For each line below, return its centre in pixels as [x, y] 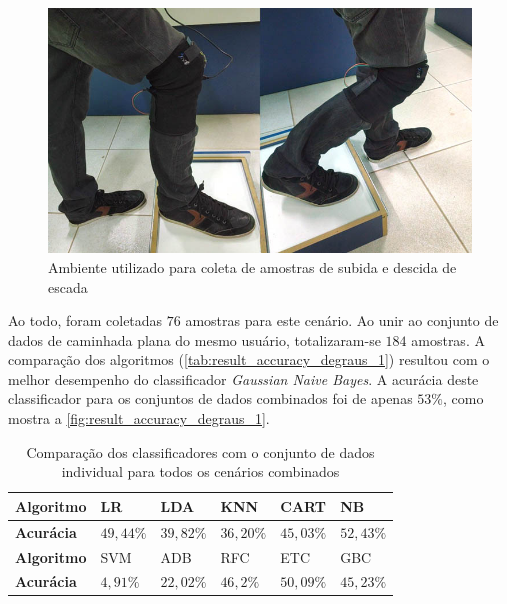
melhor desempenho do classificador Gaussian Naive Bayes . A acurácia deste [243, 378]
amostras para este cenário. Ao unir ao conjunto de [342, 320]
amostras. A [448, 339]
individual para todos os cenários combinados [200, 471]
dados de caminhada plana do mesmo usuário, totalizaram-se [194, 339]
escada [68, 286]
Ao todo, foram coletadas [85, 320]
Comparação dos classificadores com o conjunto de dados [200, 451]
